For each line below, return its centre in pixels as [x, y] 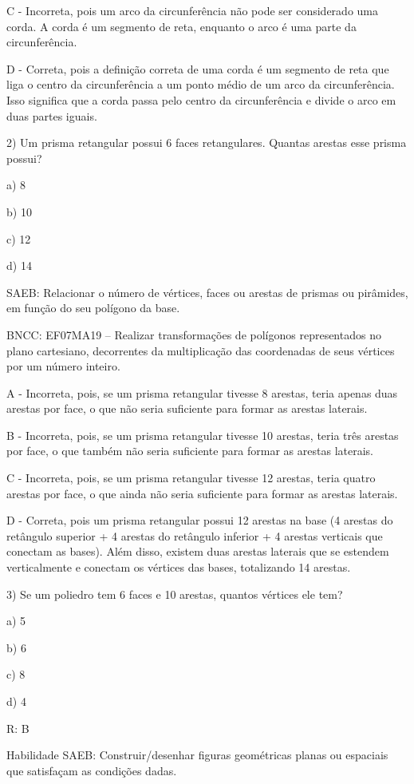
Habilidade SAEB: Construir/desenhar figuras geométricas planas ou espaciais [197, 755]
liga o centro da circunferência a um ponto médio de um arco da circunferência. [201, 84]
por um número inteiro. [63, 366]
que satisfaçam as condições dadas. [92, 770]
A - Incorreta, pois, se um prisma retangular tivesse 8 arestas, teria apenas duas [202, 392]
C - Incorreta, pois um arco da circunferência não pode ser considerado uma [192, 10]
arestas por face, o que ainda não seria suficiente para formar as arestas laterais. [202, 493]
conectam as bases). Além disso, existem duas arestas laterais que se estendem [198, 551]
